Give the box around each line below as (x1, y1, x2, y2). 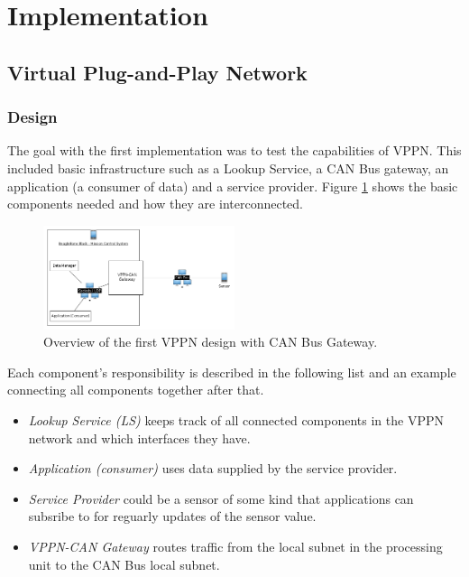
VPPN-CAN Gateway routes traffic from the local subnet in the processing (28, 536, 443, 555)
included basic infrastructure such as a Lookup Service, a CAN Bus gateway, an (7, 158, 449, 177)
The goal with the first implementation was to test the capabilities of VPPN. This (7, 141, 462, 160)
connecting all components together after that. (7, 380, 264, 399)
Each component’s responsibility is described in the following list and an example (7, 362, 456, 381)
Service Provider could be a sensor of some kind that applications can (28, 489, 414, 507)
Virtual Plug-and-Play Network (7, 58, 308, 86)
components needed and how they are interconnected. (7, 194, 303, 213)
